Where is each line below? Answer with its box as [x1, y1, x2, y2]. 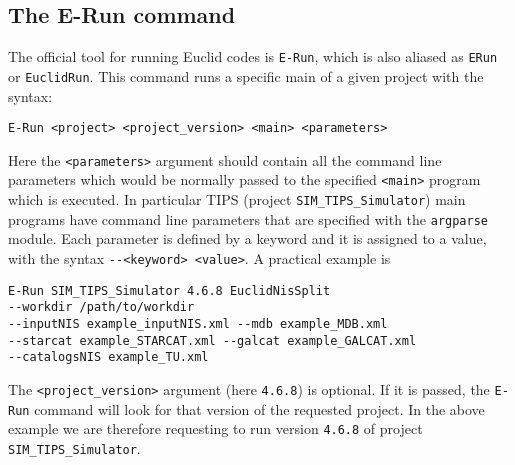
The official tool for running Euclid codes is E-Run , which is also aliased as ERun [8, 46, 498, 67]
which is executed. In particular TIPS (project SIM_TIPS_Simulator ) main [8, 189, 466, 210]
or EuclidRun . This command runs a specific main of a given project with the [8, 65, 484, 86]
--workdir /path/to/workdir [8, 300, 195, 315]
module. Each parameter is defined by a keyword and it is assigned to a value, [8, 228, 487, 249]
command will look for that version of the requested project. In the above [34, 398, 485, 419]
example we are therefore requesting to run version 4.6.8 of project [8, 418, 423, 439]
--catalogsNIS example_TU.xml [8, 350, 209, 365]
